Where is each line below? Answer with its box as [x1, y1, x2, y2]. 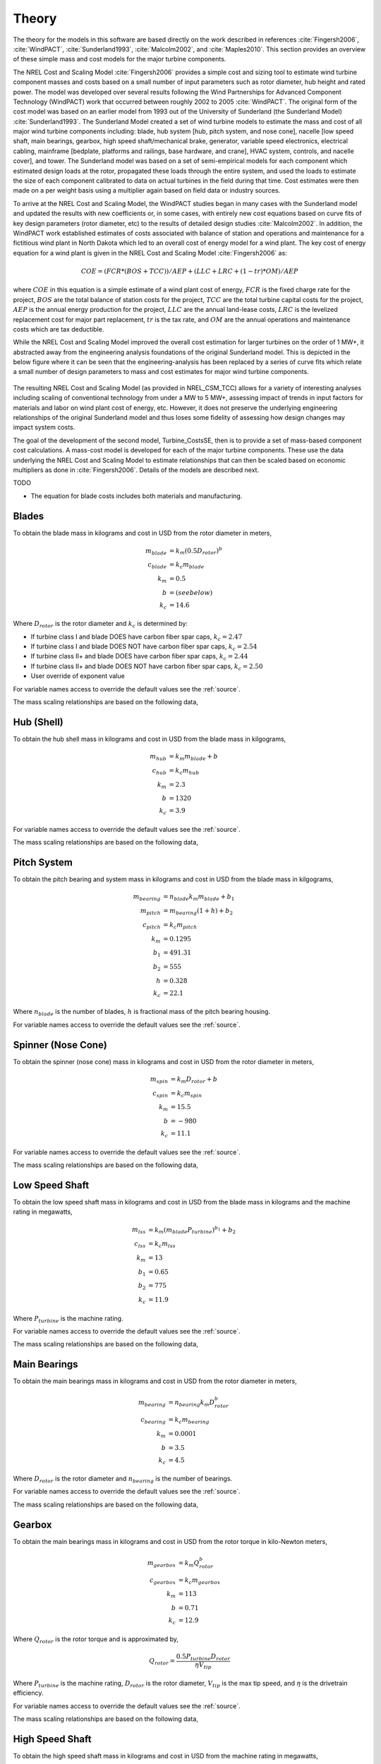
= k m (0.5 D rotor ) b [169, 545, 222, 557]
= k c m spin [170, 1089, 202, 1099]
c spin [152, 1089, 169, 1099]
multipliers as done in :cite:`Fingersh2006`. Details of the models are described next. [13, 466, 260, 474]
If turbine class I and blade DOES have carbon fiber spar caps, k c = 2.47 [30, 632, 243, 642]
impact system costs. [13, 423, 75, 432]
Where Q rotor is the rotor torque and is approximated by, [13, 1634, 179, 1645]
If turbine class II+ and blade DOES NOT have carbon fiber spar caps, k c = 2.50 [30, 662, 263, 672]
